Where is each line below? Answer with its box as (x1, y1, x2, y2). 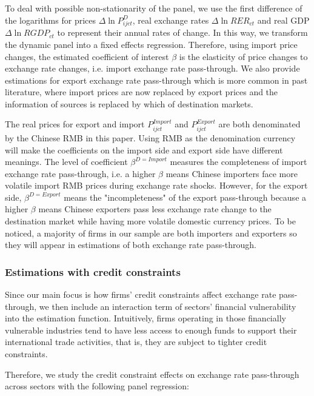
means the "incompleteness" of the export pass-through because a (64, 190, 307, 203)
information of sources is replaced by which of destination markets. (5, 97, 253, 110)
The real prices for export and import (5, 118, 145, 130)
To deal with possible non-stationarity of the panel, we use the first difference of (5, 2, 302, 14)
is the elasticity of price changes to (179, 50, 308, 62)
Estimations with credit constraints (5, 264, 181, 279)
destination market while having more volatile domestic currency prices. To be (5, 215, 296, 227)
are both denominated (218, 118, 301, 130)
